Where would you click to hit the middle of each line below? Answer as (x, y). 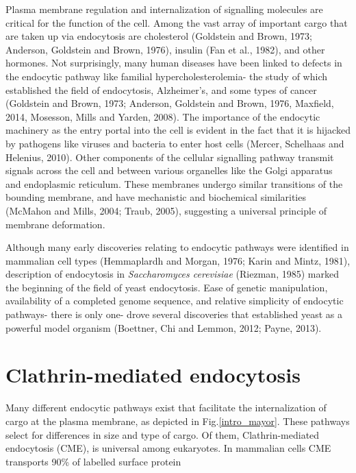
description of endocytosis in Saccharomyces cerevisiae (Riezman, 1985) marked (172, 274)
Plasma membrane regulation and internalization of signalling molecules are (164, 9)
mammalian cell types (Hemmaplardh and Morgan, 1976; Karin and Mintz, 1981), (178, 260)
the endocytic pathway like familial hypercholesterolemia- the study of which (167, 76)
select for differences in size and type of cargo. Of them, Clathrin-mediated (163, 434)
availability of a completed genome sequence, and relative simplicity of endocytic (175, 301)
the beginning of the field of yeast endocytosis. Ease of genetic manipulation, (167, 287)
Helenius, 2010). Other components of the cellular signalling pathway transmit (170, 157)
